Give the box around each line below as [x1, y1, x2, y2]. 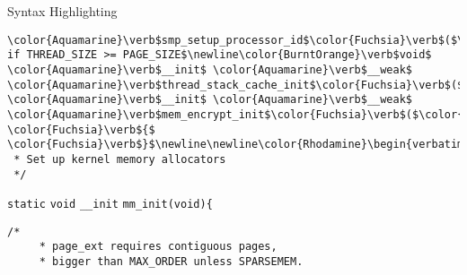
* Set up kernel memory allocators [13, 152, 226, 166]
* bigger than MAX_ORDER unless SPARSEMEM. [39, 255, 304, 269]
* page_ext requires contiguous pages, [39, 240, 278, 254]
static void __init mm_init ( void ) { [7, 198, 213, 211]
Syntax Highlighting [7, 2, 118, 20]
